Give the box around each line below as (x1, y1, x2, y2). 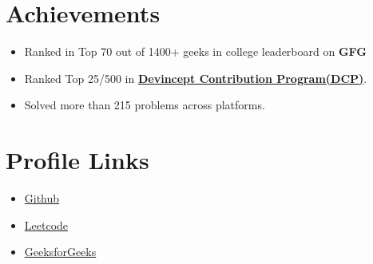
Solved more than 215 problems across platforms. (24, 97, 265, 113)
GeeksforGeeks (24, 243, 97, 260)
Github (24, 190, 60, 207)
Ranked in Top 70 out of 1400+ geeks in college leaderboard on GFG (24, 43, 367, 60)
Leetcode (24, 216, 69, 233)
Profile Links (6, 144, 149, 176)
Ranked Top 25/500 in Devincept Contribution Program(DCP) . (24, 69, 367, 86)
